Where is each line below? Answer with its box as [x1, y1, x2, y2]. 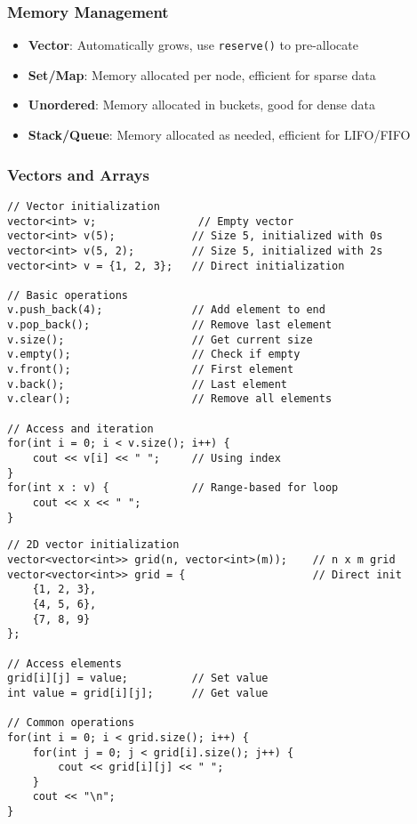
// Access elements [7, 657, 122, 670]
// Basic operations [7, 288, 129, 302]
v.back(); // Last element [7, 377, 287, 391]
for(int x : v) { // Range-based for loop [7, 481, 339, 495]
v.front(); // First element [7, 363, 294, 376]
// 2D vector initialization [7, 538, 180, 552]
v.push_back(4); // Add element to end [7, 303, 325, 317]
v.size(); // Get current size [7, 333, 313, 346]
